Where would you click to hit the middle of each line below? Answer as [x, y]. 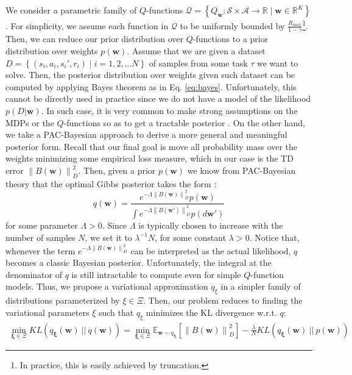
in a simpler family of [261, 286]
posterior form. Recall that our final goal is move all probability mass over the [152, 146]
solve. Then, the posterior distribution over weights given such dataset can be [150, 75]
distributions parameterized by [63, 300]
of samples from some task [198, 62]
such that [116, 312]
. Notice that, [274, 237]
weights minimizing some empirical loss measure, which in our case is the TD [150, 158]
